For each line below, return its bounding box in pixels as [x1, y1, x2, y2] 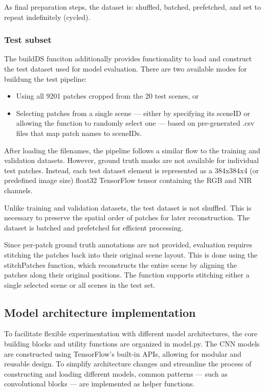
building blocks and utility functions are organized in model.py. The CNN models [4, 338, 260, 349]
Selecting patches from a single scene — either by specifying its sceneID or [16, 107, 250, 118]
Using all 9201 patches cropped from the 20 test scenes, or [16, 90, 199, 101]
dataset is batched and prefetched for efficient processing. [4, 222, 184, 233]
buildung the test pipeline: [4, 73, 87, 84]
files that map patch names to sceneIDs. [16, 127, 142, 138]
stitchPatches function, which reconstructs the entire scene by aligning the [4, 259, 237, 270]
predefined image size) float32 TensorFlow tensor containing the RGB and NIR [4, 175, 252, 186]
